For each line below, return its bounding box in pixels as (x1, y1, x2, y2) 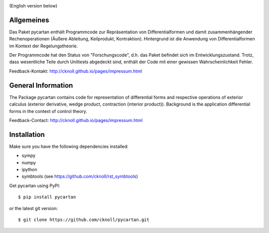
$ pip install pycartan (18, 194, 76, 200)
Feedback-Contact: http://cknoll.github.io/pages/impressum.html (9, 117, 143, 123)
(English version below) (9, 3, 58, 8)
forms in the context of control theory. (9, 108, 87, 114)
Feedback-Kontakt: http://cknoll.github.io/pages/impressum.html (9, 68, 142, 74)
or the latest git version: (9, 205, 58, 211)
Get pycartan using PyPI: (9, 182, 60, 189)
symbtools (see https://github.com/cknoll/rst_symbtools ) (21, 173, 138, 179)
